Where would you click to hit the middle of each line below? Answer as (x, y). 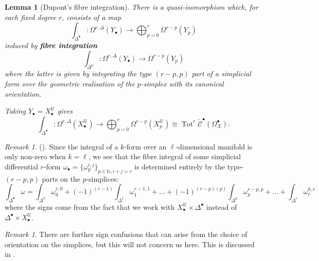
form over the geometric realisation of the (70, 83)
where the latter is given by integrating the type (78, 73)
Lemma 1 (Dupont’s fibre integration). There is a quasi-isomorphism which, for (132, 7)
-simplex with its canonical (182, 83)
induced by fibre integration (51, 45)
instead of (221, 206)
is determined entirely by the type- (189, 166)
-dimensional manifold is (214, 146)
